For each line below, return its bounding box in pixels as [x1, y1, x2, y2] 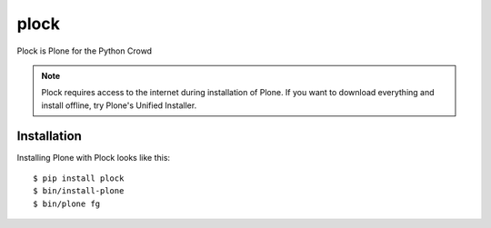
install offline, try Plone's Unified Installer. [41, 100, 197, 111]
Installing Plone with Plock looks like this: [16, 152, 171, 163]
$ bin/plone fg [33, 198, 101, 209]
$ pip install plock [33, 173, 125, 183]
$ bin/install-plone [33, 186, 125, 196]
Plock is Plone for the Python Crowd [16, 45, 153, 56]
